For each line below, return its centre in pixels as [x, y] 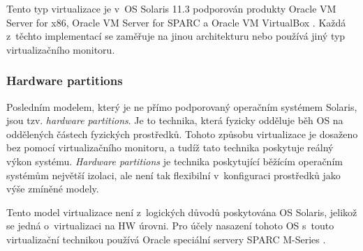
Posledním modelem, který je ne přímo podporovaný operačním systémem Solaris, [182, 106]
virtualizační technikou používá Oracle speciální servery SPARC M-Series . [166, 239]
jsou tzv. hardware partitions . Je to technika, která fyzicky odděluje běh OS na [175, 120]
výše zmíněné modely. [53, 189]
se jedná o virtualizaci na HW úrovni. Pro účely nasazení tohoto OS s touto [170, 226]
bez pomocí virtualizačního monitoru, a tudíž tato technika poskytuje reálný [170, 147]
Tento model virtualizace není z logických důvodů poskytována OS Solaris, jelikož [182, 212]
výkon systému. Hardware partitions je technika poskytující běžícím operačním [175, 161]
